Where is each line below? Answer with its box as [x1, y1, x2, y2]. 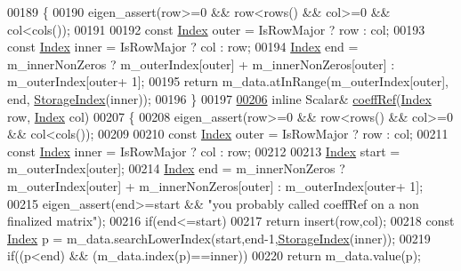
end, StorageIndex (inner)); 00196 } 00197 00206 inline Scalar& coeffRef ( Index [7, 89, 432, 108]
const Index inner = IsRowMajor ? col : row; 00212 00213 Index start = [7, 141, 400, 160]
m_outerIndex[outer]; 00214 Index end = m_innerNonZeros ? [7, 159, 345, 178]
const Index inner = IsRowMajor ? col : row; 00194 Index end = [7, 37, 359, 56]
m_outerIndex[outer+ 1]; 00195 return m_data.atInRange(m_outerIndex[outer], [7, 72, 449, 91]
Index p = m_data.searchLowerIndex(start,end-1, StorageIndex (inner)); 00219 [7, 228, 431, 247]
